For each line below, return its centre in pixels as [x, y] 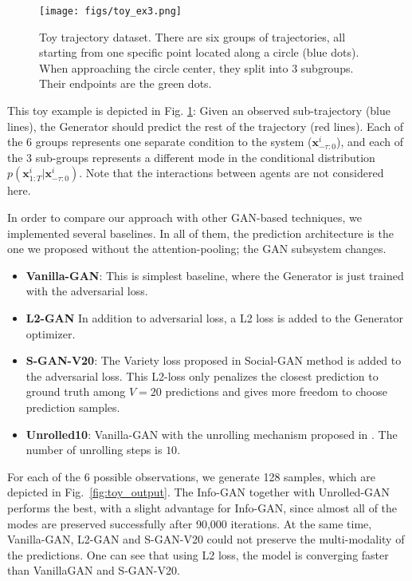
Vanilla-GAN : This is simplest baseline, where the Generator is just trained [215, 275]
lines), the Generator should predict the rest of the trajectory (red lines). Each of [206, 126]
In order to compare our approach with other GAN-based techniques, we [184, 217]
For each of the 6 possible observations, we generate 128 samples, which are [191, 476]
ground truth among [76, 391]
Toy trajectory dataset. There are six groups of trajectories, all [192, 36]
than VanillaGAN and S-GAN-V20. [94, 570]
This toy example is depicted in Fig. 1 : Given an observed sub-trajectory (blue [199, 111]
